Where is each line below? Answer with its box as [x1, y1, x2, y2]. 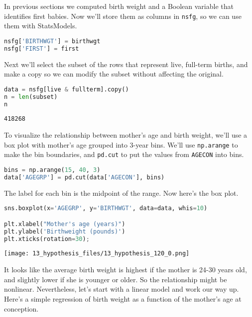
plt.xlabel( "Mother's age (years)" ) [4, 220, 126, 228]
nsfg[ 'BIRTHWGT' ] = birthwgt [4, 37, 101, 45]
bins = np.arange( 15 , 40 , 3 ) [4, 166, 101, 173]
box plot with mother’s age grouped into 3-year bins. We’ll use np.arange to [4, 139, 238, 150]
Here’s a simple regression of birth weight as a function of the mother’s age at [4, 293, 242, 304]
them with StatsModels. [4, 20, 77, 31]
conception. [4, 303, 39, 314]
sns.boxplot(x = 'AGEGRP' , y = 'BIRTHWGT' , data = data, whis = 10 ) [4, 205, 208, 212]
